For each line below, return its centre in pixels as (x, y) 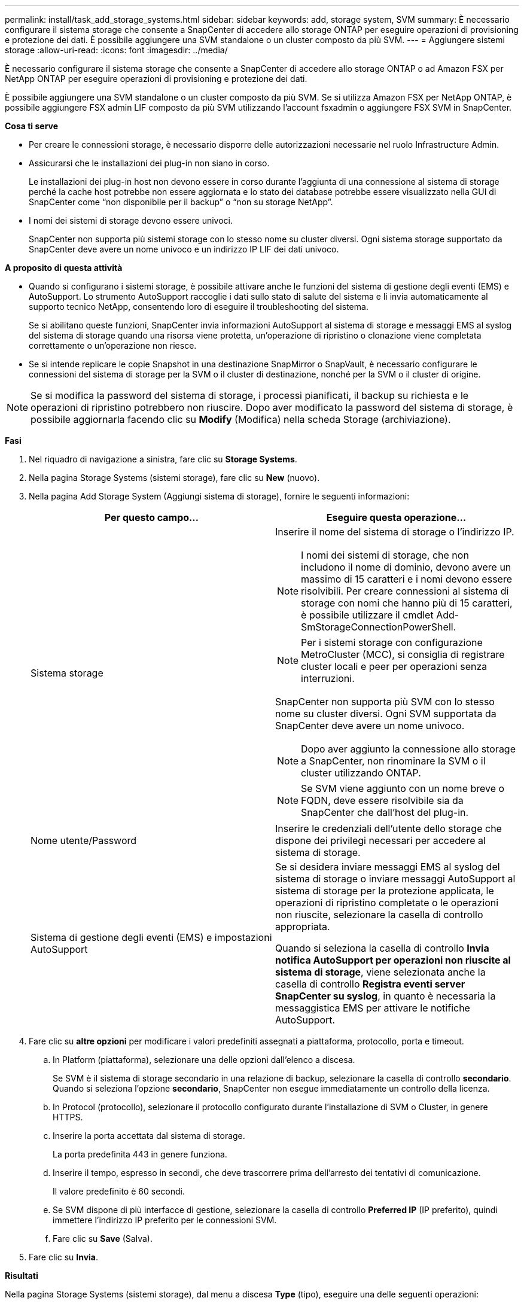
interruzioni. (328, 678)
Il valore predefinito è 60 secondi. (119, 1191)
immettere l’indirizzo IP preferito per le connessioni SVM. (165, 1220)
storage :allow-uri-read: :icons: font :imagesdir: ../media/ (116, 50)
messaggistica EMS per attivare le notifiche (373, 1008)
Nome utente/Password (84, 840)
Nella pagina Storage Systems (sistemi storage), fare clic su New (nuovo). (174, 478)
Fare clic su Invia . (64, 1257)
